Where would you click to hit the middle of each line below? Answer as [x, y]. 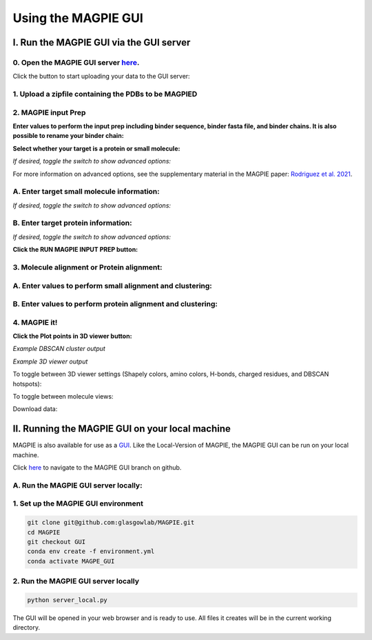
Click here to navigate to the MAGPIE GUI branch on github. [97, 468]
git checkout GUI [56, 542]
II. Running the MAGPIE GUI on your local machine [122, 429]
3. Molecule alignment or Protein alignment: [87, 268]
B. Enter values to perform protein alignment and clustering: [115, 304]
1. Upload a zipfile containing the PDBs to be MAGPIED [105, 94]
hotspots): [27, 383]
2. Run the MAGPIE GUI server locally [76, 581]
